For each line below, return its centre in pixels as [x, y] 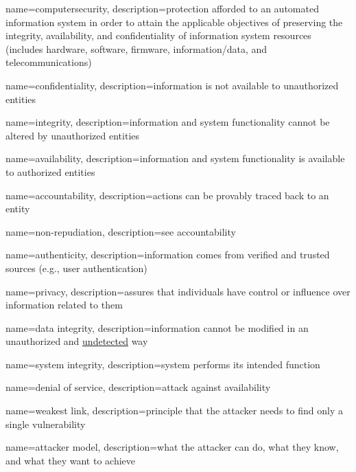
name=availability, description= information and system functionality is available [175, 158]
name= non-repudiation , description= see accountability [121, 231]
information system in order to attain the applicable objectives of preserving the [174, 22]
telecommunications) [49, 62]
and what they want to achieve [70, 460]
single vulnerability [46, 424]
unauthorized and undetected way [77, 341]
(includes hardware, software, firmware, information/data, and [137, 48]
